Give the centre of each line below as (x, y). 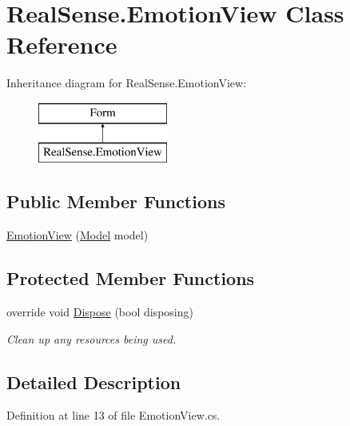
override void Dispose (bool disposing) (100, 312)
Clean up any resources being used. (91, 338)
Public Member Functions (116, 201)
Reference (62, 44)
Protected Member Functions (131, 278)
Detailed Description (94, 382)
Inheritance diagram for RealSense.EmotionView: (127, 83)
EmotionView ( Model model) (78, 235)
